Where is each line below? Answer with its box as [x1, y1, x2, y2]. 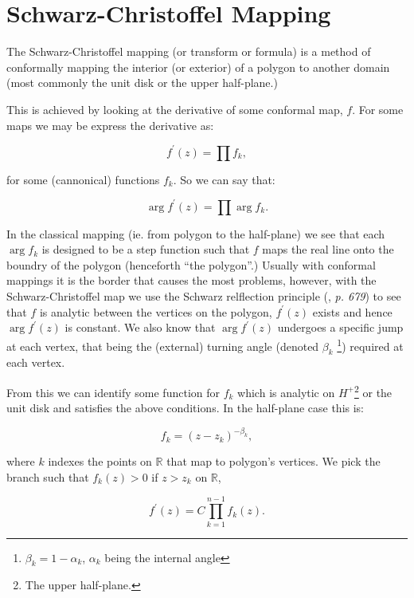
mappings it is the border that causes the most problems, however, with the [6, 272, 377, 289]
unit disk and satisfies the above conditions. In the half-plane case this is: [6, 399, 365, 416]
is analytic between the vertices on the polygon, [39, 303, 272, 320]
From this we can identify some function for [6, 384, 220, 400]
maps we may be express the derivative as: [6, 116, 214, 133]
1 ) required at [337, 335, 404, 354]
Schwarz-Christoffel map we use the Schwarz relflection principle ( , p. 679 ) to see [6, 288, 401, 305]
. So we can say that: [173, 171, 275, 187]
